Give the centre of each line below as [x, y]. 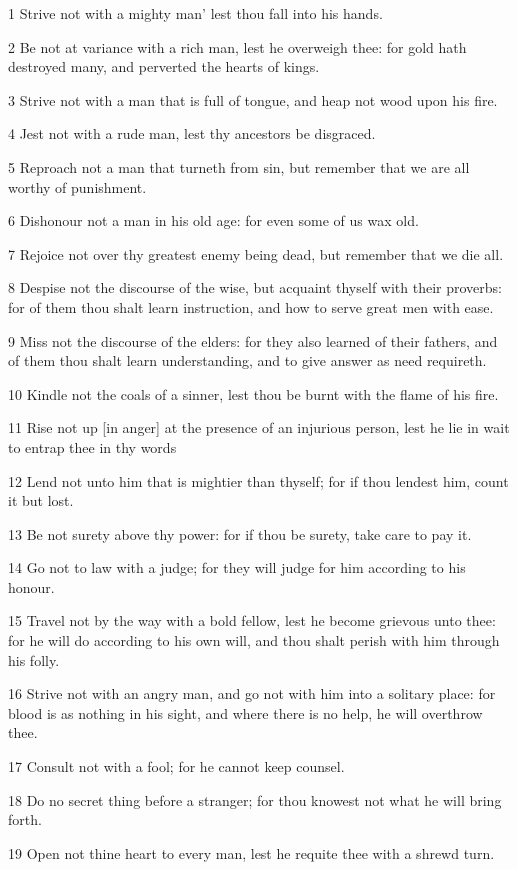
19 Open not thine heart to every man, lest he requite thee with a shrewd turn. [251, 852]
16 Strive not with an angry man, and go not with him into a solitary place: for [252, 693]
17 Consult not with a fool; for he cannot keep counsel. [176, 766]
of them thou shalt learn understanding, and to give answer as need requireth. [247, 360]
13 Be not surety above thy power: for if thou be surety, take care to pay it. [240, 533]
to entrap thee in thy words [92, 446]
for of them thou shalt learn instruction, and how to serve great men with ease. [251, 306]
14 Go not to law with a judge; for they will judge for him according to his [237, 567]
